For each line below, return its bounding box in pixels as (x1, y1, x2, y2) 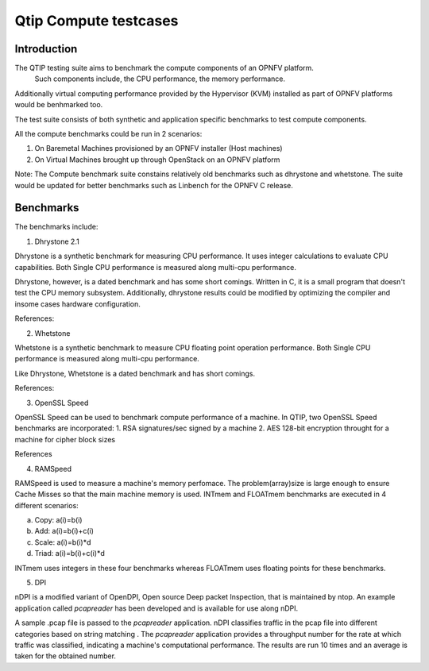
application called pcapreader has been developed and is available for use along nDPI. (14, 604, 299, 613)
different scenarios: (14, 500, 79, 510)
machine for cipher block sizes (14, 434, 115, 444)
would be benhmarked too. (14, 100, 103, 110)
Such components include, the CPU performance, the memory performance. (34, 74, 286, 83)
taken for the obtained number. (14, 651, 117, 661)
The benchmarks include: (14, 222, 99, 232)
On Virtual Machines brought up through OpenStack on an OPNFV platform (34, 155, 280, 164)
